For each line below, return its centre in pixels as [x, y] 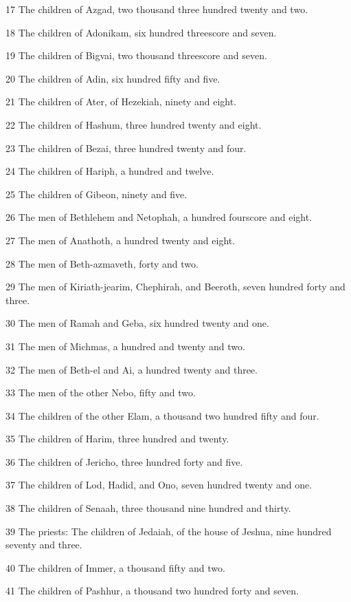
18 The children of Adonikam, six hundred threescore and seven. [141, 32]
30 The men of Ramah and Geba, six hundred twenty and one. [137, 323]
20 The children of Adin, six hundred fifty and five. [113, 78]
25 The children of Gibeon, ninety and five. [97, 194]
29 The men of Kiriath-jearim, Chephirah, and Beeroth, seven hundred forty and [175, 287]
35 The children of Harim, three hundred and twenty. [117, 439]
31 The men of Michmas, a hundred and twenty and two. [125, 346]
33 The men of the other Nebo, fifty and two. [101, 393]
